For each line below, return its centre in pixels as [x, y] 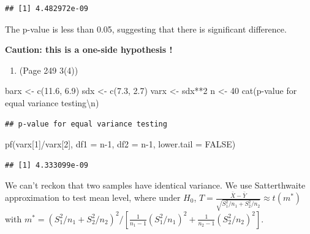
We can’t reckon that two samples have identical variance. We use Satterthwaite [155, 185]
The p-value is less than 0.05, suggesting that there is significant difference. [146, 29]
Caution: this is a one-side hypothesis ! [89, 49]
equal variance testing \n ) [52, 102]
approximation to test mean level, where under [93, 197]
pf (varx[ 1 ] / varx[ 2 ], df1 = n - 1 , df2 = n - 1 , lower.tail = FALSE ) [120, 144]
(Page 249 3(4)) [49, 70]
